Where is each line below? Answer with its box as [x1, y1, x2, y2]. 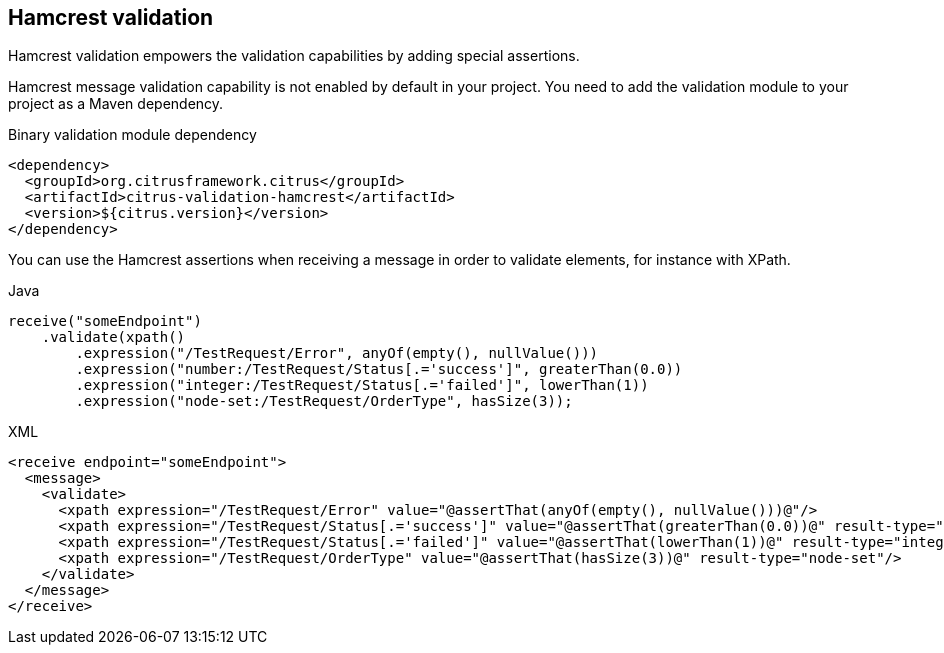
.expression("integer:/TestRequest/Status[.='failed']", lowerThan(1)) [75, 377, 649, 394]
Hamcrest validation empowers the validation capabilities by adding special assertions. [8, 47, 580, 65]
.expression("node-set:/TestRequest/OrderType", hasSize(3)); [75, 393, 573, 410]
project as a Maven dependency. [8, 95, 224, 113]
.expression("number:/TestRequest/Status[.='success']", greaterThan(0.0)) [75, 361, 683, 378]
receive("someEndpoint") [8, 313, 202, 330]
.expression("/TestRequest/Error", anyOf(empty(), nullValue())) [75, 345, 599, 362]
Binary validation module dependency [8, 126, 257, 144]
